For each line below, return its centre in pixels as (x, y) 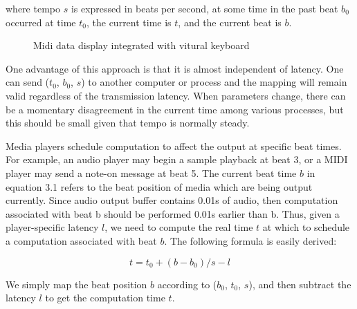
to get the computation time (105, 298)
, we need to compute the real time (179, 227)
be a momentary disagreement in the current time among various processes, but (175, 109)
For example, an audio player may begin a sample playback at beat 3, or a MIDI (177, 159)
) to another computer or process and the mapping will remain (214, 82)
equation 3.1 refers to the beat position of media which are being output (159, 186)
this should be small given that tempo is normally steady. (128, 123)
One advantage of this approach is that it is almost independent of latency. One (175, 68)
